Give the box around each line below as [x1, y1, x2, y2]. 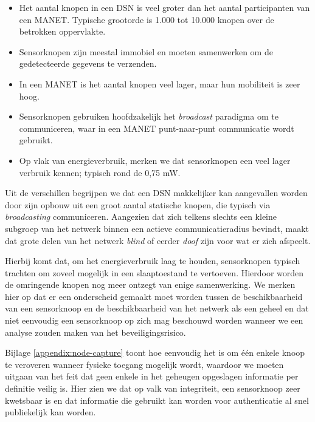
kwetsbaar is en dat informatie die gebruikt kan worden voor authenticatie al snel [5, 393, 309, 406]
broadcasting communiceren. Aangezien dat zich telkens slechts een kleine [5, 210, 277, 223]
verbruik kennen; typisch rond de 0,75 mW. [19, 166, 181, 179]
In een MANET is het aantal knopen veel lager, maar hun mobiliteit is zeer [19, 77, 300, 90]
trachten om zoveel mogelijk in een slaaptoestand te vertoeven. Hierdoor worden [5, 266, 304, 279]
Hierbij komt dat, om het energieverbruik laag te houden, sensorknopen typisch [5, 254, 300, 267]
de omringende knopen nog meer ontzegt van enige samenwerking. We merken [5, 278, 296, 291]
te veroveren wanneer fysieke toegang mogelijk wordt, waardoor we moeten [5, 358, 284, 370]
